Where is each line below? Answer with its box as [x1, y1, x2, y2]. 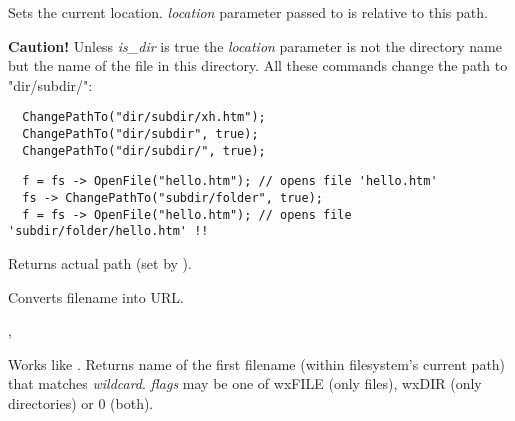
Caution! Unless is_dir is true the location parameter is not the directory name [8, 35, 502, 56]
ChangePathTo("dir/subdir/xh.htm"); [22, 110, 266, 125]
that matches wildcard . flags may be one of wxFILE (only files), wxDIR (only [8, 373, 482, 394]
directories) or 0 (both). [8, 392, 154, 413]
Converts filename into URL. [8, 286, 184, 307]
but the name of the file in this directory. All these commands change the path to [8, 55, 508, 76]
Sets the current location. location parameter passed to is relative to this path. [8, 2, 488, 22]
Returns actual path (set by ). [8, 252, 192, 273]
